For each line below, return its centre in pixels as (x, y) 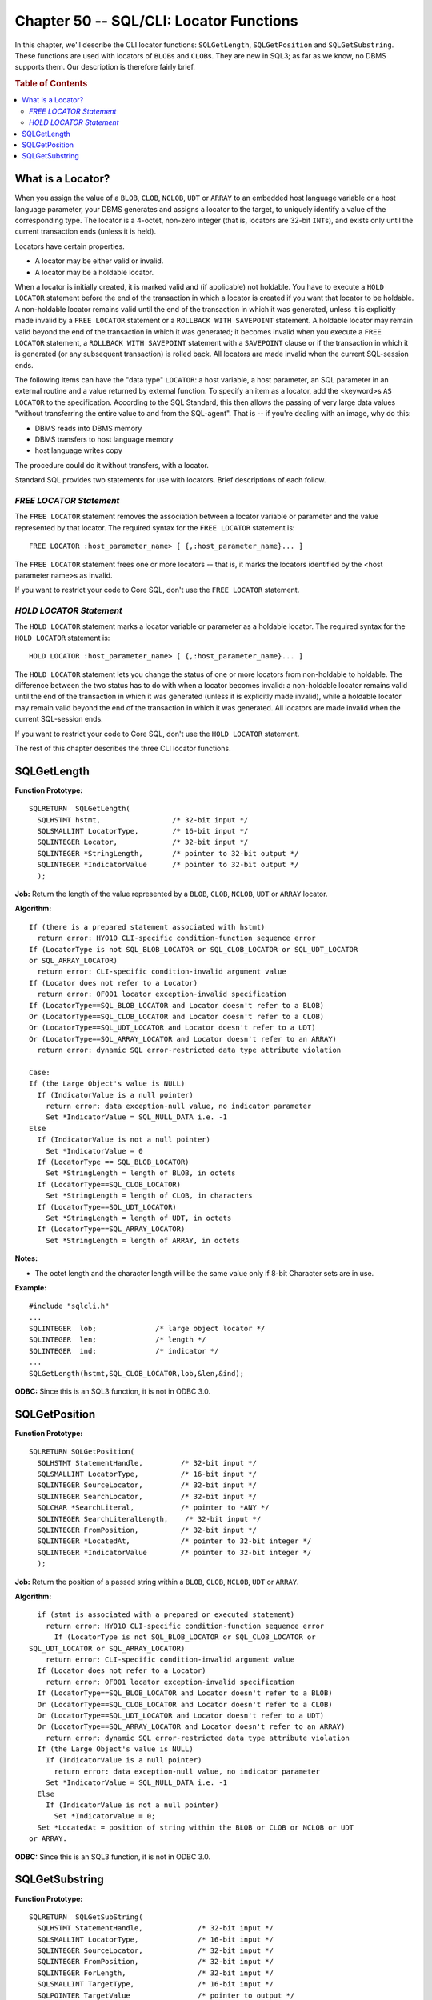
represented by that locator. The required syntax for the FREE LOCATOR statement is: (155, 527)
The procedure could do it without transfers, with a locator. (112, 465)
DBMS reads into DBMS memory (88, 428)
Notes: (26, 1258)
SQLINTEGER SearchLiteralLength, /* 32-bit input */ (149, 1519)
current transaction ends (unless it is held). (85, 231)
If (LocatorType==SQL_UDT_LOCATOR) (107, 1207)
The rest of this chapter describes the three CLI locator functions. (123, 748)
